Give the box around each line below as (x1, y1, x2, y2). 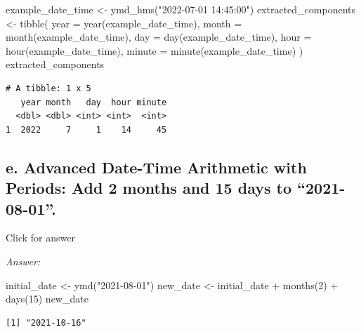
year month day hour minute (20, 97, 167, 107)
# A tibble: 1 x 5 (6, 83, 91, 93)
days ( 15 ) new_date (6, 291, 88, 306)
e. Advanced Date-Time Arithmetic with (6, 156, 307, 178)
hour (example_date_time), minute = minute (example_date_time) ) (6, 43, 303, 58)
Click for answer (6, 230, 75, 245)
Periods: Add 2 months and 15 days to (6, 177, 291, 199)
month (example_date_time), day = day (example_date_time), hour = (6, 29, 312, 44)
